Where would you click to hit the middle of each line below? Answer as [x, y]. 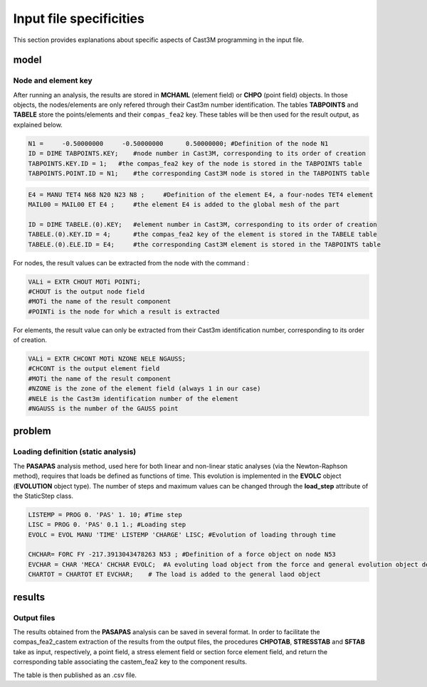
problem [32, 431]
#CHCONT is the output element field [94, 369]
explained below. [38, 124]
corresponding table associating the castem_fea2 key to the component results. [130, 662]
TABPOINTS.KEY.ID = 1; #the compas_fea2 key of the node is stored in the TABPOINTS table [195, 163]
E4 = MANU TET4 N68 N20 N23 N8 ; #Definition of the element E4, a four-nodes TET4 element [201, 195]
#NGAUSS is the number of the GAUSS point [103, 409]
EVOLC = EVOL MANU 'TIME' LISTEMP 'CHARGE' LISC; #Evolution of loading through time [182, 534]
